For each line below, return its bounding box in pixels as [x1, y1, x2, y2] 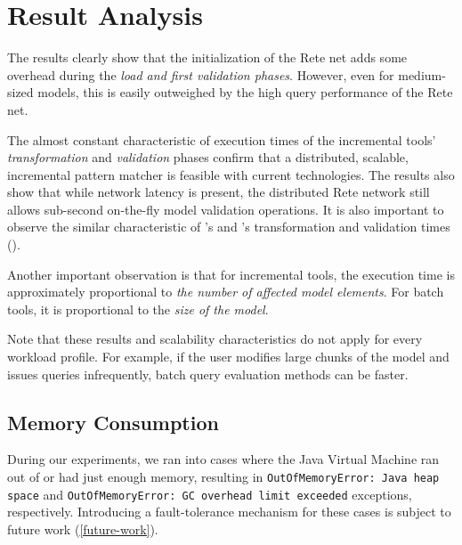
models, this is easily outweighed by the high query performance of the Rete [37, 83, 453, 102]
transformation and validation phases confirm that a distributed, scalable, [7, 148, 409, 167]
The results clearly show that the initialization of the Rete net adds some [7, 48, 408, 67]
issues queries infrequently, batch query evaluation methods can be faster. [7, 364, 409, 383]
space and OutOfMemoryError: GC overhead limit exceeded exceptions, [7, 484, 412, 503]
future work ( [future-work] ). [7, 519, 158, 538]
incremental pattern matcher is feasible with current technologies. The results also [7, 165, 455, 183]
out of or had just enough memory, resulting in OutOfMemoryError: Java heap [7, 468, 440, 486]
